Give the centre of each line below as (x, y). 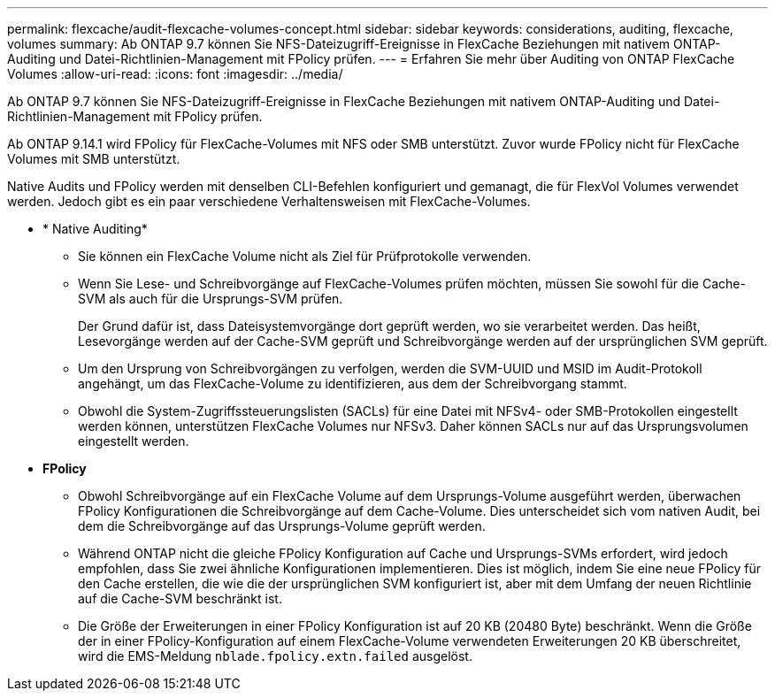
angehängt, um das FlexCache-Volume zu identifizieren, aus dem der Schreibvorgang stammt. (353, 384)
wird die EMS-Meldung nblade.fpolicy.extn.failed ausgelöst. (275, 656)
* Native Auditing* (95, 229)
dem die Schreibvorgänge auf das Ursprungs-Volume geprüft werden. (282, 526)
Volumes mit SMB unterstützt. (94, 159)
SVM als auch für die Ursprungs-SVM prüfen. (211, 299)
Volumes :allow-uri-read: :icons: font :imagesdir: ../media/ (175, 74)
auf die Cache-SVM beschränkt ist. (180, 598)
